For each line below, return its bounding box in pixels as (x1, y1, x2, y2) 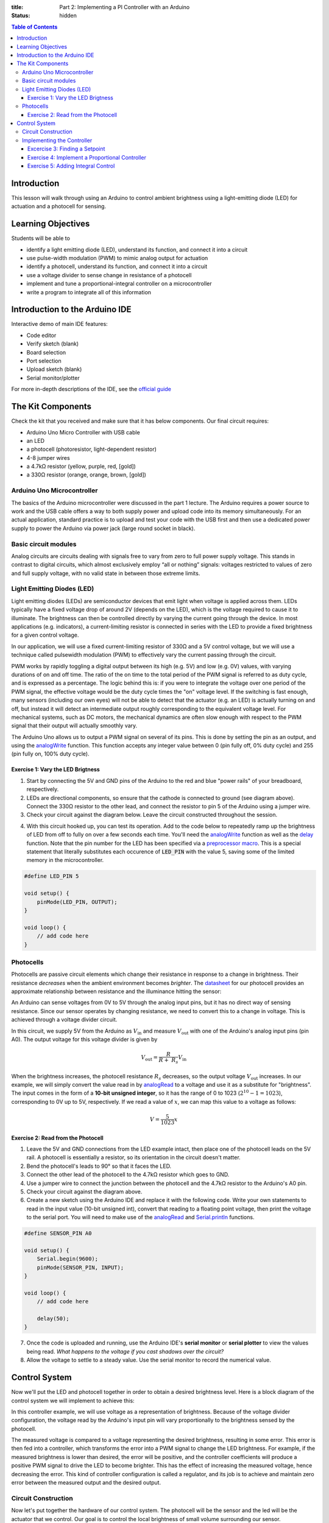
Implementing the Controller (22, 136, 93, 144)
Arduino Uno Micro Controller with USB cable (26, 428, 140, 436)
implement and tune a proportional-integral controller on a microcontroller (26, 280, 212, 288)
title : (11, 4, 24, 10)
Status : (11, 12, 30, 19)
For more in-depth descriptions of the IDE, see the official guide (11, 386, 172, 393)
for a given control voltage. (11, 631, 79, 639)
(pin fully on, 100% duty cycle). (11, 750, 90, 758)
